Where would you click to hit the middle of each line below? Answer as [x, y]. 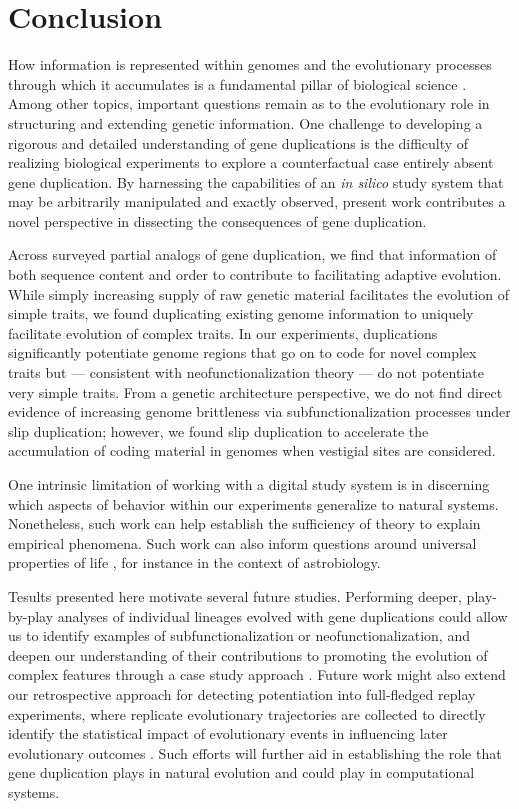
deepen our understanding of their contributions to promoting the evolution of [248, 654]
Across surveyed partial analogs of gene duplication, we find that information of [252, 254]
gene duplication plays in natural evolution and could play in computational [241, 772]
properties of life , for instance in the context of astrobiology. [194, 562]
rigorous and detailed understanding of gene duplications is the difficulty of [238, 142]
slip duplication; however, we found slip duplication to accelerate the [218, 430]
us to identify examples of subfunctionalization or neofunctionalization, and [239, 635]
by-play [31, 615]
